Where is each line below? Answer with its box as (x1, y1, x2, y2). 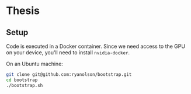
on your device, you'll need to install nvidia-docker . (6, 49, 130, 56)
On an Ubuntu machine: (6, 60, 63, 67)
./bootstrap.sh (6, 82, 43, 88)
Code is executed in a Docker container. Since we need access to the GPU (6, 43, 186, 50)
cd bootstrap (6, 77, 38, 83)
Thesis (6, 4, 40, 18)
